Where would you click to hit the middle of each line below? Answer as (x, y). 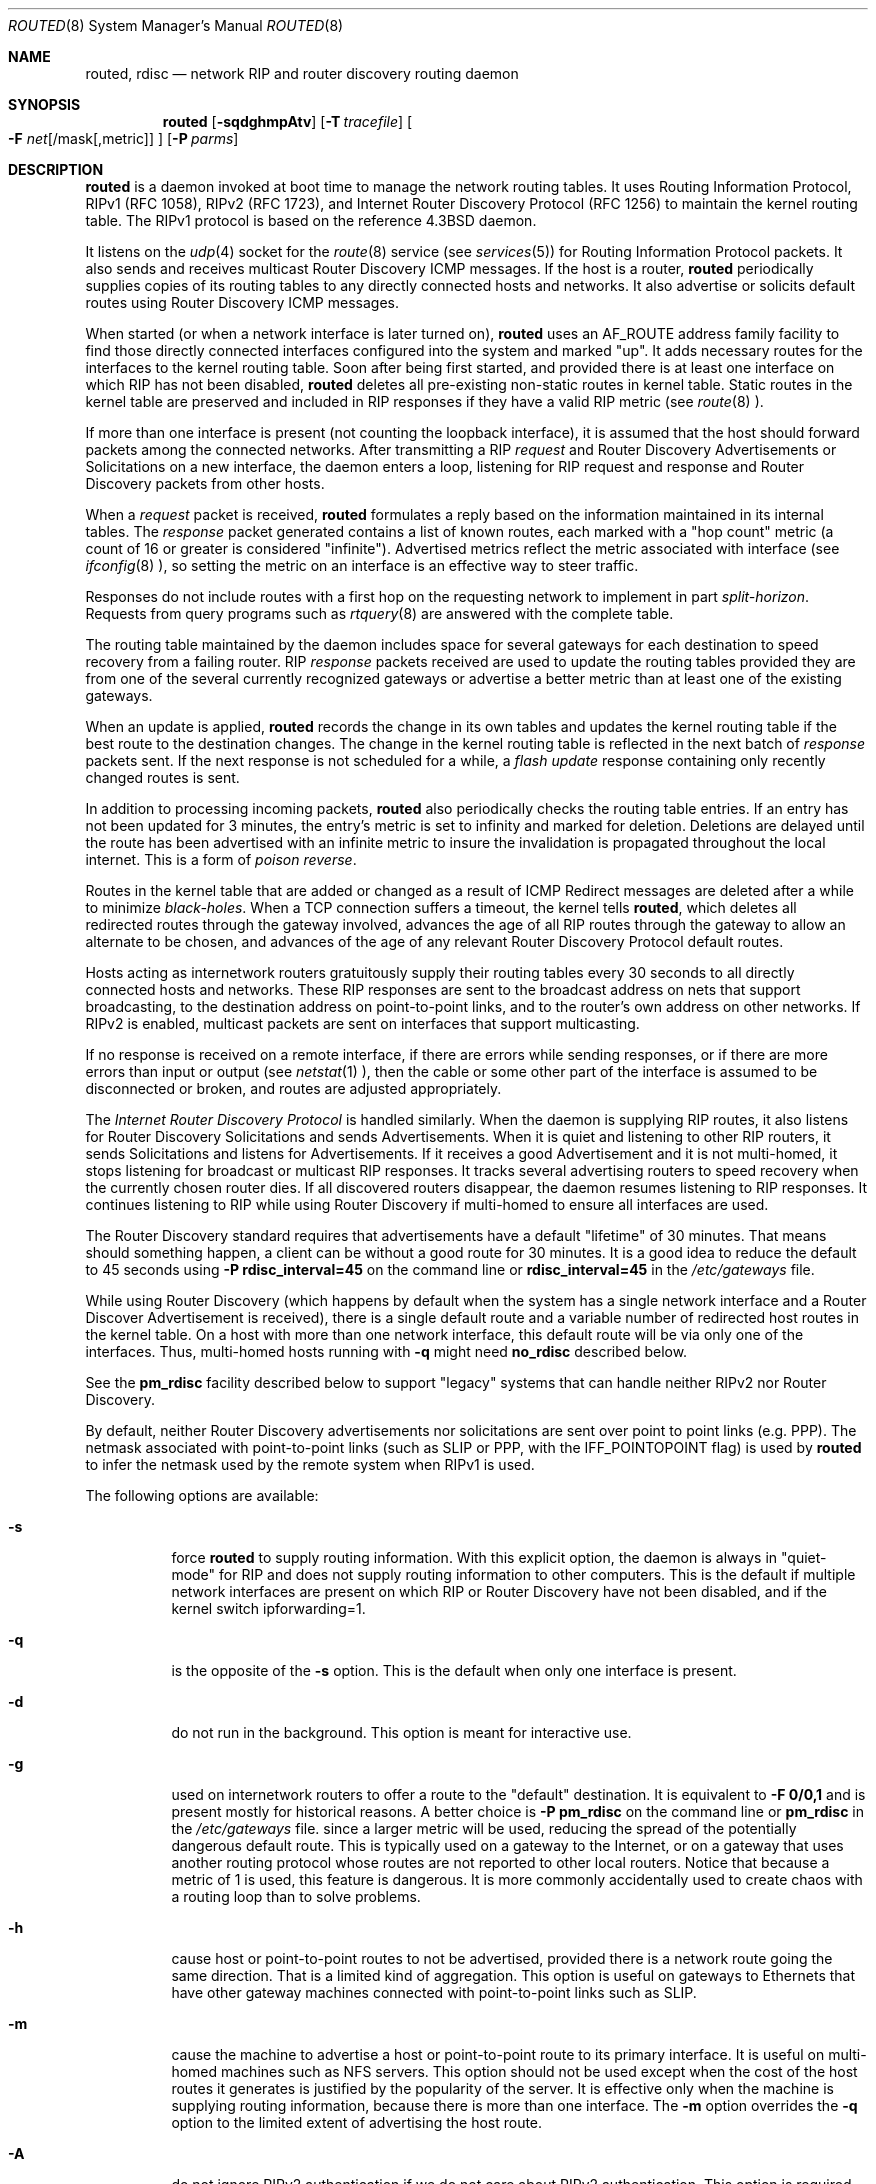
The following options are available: (202, 1495)
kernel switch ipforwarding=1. (268, 1608)
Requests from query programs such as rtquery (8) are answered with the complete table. (379, 613)
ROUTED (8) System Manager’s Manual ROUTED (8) (176, 25)
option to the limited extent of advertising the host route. (357, 2122)
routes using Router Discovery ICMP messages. (242, 302)
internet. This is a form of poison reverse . (221, 859)
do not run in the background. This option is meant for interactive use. (401, 1732)
